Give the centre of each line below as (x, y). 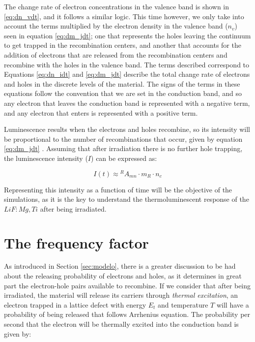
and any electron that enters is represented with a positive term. (101, 112)
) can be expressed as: (124, 158)
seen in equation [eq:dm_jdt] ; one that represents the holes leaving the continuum (127, 35)
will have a (233, 304)
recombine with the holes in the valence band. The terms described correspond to (127, 64)
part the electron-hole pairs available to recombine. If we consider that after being (127, 285)
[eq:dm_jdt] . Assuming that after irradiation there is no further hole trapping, (123, 148)
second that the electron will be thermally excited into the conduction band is (121, 324)
